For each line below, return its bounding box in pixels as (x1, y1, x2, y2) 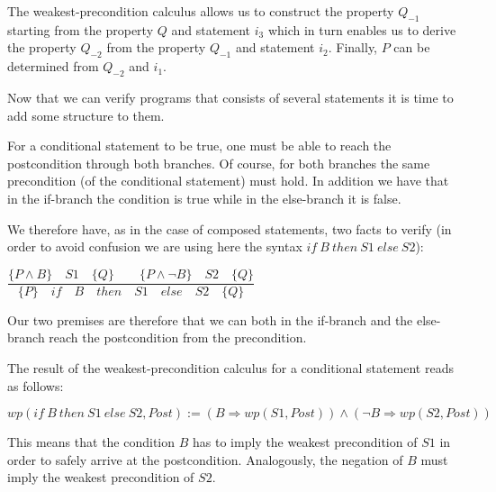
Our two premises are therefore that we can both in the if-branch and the (7, 310, 413, 329)
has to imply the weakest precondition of (193, 433, 418, 451)
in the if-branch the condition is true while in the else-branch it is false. (7, 188, 401, 207)
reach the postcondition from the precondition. (49, 328, 307, 347)
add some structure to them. (7, 105, 165, 124)
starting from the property (7, 20, 154, 39)
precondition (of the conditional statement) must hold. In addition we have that (7, 171, 449, 190)
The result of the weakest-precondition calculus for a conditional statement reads (7, 358, 454, 377)
